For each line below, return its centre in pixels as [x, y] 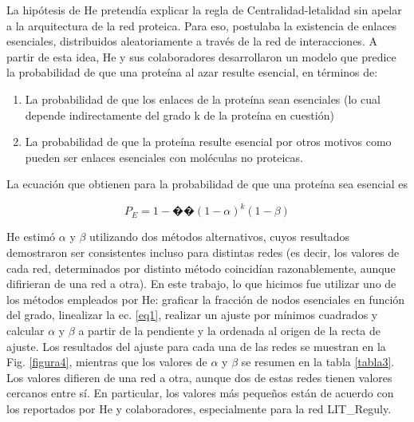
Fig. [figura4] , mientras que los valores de [107, 362]
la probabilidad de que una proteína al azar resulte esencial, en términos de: [192, 72]
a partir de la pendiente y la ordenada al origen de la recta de [230, 330]
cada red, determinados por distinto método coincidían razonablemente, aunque [201, 268]
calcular [26, 330]
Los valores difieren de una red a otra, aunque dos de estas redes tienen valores [199, 377]
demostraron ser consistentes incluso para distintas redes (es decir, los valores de [203, 252]
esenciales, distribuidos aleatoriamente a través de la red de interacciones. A [192, 41]
